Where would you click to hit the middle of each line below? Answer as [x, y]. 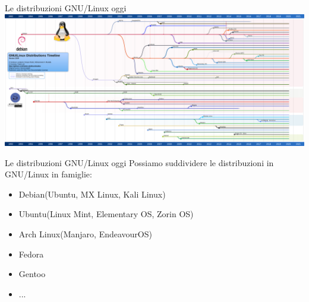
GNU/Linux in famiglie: [48, 174]
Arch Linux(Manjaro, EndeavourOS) [85, 234]
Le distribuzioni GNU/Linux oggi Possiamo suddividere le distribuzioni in [139, 162]
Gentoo [32, 274]
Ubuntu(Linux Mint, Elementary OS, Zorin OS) [106, 214]
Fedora [31, 254]
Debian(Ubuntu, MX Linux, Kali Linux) [92, 194]
